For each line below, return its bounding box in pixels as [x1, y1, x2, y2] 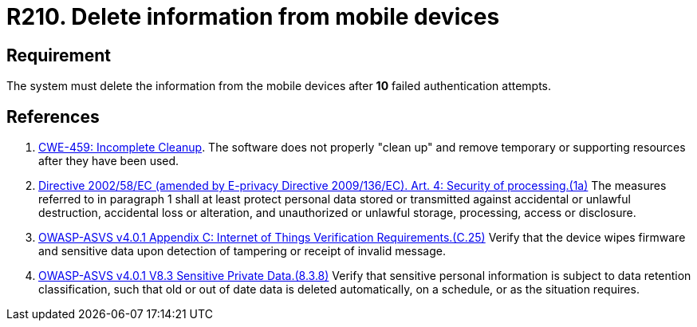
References [6, 106, 100, 127]
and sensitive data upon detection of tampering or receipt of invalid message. [38, 244, 446, 258]
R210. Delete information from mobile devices [6, 3, 500, 30]
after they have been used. [38, 154, 179, 168]
